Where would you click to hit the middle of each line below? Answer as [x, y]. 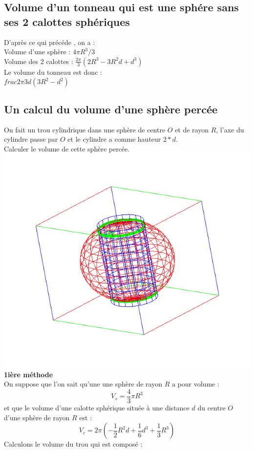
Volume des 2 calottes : [39, 61]
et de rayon [192, 129]
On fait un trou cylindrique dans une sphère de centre [85, 129]
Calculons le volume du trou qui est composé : [73, 444]
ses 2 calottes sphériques [67, 21]
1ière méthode [29, 374]
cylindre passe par [31, 139]
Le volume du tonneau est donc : [53, 72]
